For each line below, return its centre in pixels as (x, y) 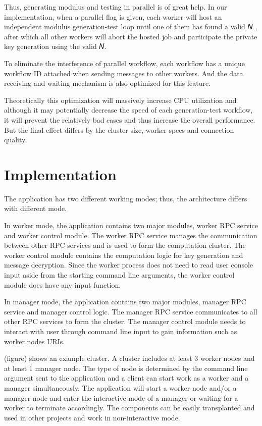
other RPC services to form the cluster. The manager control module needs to (125, 321)
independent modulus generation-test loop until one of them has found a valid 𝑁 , (131, 26)
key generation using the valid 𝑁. (55, 46)
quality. (16, 140)
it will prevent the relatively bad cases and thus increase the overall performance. (130, 119)
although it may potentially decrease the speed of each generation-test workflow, (128, 110)
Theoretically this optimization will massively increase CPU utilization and (120, 100)
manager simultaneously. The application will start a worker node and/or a (120, 387)
